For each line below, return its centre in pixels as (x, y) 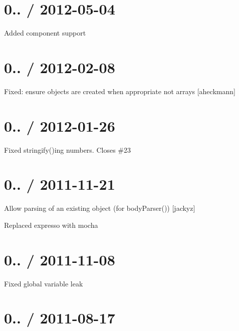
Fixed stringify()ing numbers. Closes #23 (67, 149)
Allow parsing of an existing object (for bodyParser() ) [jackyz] (100, 208)
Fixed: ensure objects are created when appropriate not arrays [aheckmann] (120, 91)
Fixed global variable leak (44, 283)
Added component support (45, 33)
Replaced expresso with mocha (51, 225)
